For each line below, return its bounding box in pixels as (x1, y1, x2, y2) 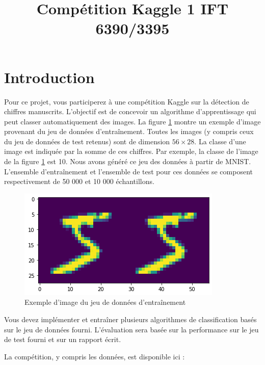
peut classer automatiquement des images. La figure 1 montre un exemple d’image (4, 116, 261, 126)
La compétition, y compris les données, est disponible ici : (4, 351, 185, 361)
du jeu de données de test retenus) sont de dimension (4, 136, 170, 146)
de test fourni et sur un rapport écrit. (4, 334, 121, 345)
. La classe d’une (194, 136, 246, 146)
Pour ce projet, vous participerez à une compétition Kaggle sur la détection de (4, 96, 249, 107)
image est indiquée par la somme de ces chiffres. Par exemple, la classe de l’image (4, 146, 258, 157)
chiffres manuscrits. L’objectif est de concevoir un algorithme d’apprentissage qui (4, 106, 256, 117)
